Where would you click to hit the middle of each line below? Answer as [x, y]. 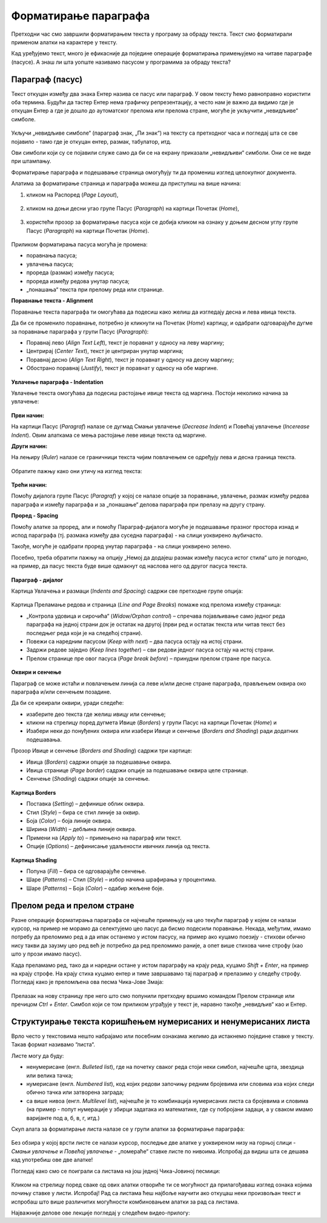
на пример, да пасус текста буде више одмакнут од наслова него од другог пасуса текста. [129, 566]
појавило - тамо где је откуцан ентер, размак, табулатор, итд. [91, 141]
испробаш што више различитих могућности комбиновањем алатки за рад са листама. [125, 1202]
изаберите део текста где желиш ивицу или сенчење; [96, 714]
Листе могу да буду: [38, 1056]
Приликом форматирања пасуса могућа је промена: [79, 244]
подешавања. [44, 740]
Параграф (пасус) [47, 79]
